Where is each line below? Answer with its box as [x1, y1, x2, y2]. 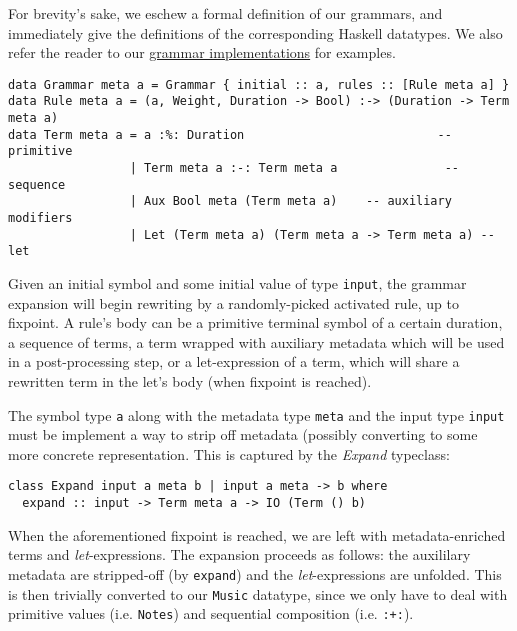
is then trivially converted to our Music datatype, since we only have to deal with [8, 583, 508, 604]
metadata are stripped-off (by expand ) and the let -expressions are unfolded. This [8, 563, 502, 584]
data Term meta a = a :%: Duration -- [8, 127, 452, 142]
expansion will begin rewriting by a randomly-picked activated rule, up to [8, 292, 459, 313]
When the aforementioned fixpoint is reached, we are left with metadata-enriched [8, 524, 506, 545]
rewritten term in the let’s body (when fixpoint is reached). [8, 371, 372, 392]
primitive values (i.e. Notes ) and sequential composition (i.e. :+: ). [8, 603, 414, 624]
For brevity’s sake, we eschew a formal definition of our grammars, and [8, 3, 443, 23]
